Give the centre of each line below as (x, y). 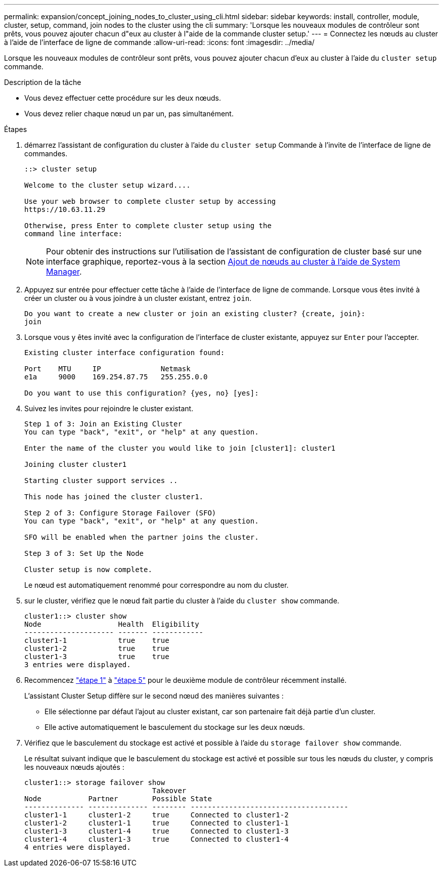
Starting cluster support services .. (101, 481)
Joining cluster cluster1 (76, 464)
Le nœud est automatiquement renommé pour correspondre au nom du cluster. (157, 585)
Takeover (169, 791)
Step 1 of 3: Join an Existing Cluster (103, 424)
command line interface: (73, 234)
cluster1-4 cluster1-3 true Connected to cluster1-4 (157, 839)
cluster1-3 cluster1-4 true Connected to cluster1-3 (157, 831)
